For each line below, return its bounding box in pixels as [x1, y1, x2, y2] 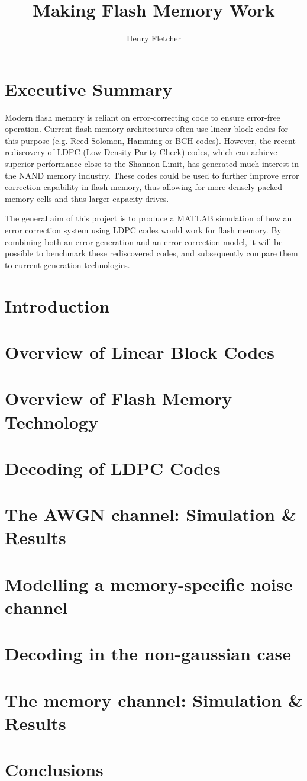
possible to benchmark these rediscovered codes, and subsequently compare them [5, 247, 298, 259]
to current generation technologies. [5, 258, 130, 271]
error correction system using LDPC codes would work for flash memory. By [5, 224, 282, 236]
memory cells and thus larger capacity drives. [5, 192, 169, 204]
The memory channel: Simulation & [5, 687, 303, 712]
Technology [5, 409, 98, 433]
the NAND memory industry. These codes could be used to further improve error [5, 169, 299, 181]
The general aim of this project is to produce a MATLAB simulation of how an [5, 212, 292, 224]
